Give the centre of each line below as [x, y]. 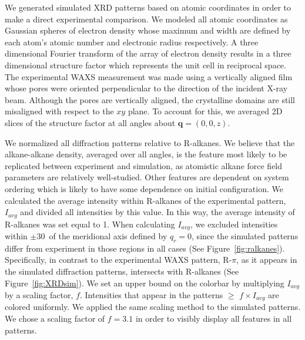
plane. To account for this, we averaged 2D [205, 111]
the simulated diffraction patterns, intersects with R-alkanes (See [122, 271]
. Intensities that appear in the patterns [151, 295]
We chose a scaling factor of [55, 318]
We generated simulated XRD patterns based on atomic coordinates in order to [148, 7]
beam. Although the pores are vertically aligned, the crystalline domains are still [150, 99]
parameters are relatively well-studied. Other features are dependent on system [147, 177]
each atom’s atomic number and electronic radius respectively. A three [132, 42]
